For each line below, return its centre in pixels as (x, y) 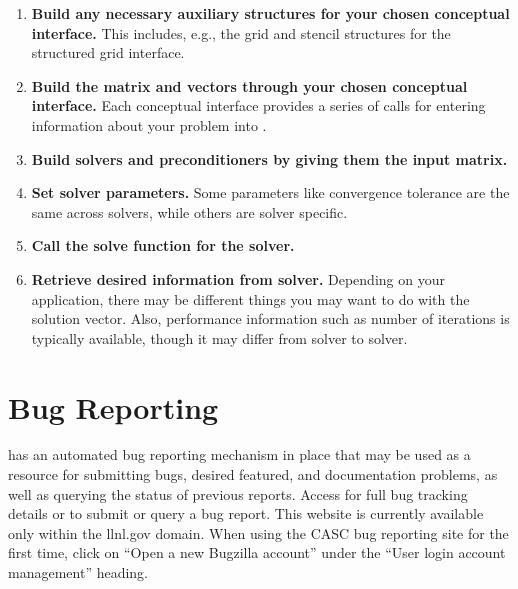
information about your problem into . (149, 124)
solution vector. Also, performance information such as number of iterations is (270, 318)
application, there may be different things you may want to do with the (250, 298)
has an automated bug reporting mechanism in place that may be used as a (239, 454)
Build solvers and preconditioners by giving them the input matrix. (269, 158)
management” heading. (78, 572)
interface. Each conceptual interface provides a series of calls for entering (258, 105)
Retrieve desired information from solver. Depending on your (238, 278)
